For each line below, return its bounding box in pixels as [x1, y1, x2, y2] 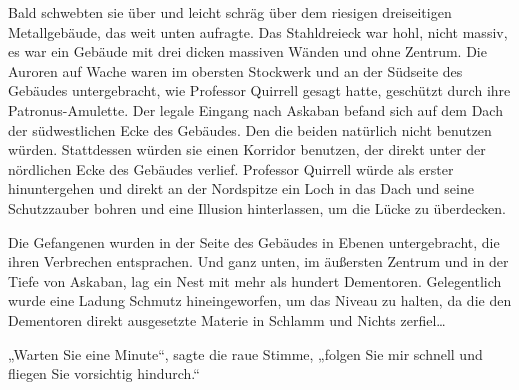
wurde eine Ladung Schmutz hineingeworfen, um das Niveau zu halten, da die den [8, 290, 512, 311]
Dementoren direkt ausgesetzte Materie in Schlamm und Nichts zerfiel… [8, 309, 446, 330]
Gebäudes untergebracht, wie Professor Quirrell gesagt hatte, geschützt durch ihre [8, 80, 511, 101]
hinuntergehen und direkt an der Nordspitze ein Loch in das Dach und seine [8, 178, 474, 199]
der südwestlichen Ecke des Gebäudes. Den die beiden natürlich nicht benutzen [8, 119, 492, 140]
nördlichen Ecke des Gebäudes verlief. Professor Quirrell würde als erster [8, 158, 454, 179]
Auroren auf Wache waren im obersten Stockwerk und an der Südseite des [8, 60, 463, 81]
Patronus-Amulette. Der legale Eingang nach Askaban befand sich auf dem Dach [8, 99, 503, 120]
